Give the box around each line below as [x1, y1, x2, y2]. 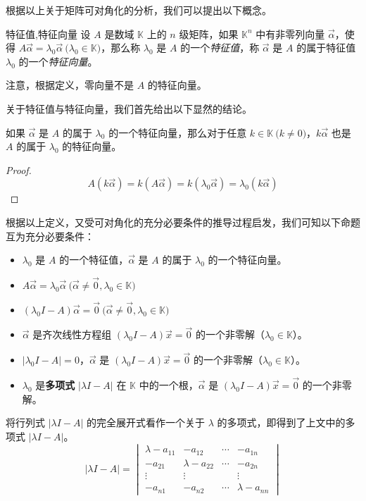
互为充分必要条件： [6, 228, 94, 243]
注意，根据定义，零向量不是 [6, 78, 134, 92]
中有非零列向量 [255, 26, 325, 41]
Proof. [6, 162, 32, 177]
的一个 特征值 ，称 [180, 40, 260, 55]
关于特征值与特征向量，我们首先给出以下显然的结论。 [6, 101, 252, 116]
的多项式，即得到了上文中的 [217, 415, 346, 430]
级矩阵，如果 [179, 26, 239, 41]
